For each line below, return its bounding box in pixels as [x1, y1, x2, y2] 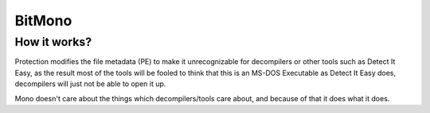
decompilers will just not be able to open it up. [14, 79, 166, 89]
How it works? [14, 35, 92, 49]
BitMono [14, 12, 72, 29]
